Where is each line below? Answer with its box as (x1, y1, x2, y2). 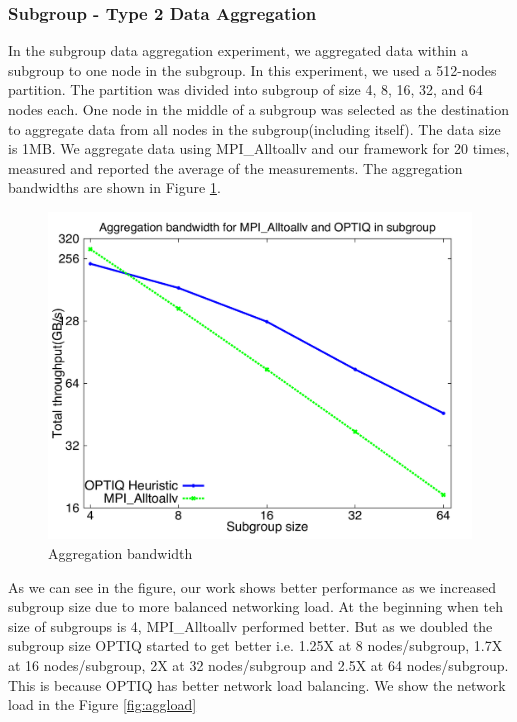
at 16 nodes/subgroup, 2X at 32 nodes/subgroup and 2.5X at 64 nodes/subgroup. (8, 655, 509, 676)
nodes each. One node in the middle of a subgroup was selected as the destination (8, 99, 509, 119)
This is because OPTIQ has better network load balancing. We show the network (8, 674, 506, 695)
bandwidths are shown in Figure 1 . (8, 177, 221, 198)
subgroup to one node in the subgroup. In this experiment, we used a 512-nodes (8, 59, 497, 80)
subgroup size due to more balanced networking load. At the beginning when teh (8, 596, 503, 617)
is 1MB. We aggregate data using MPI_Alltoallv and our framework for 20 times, (8, 138, 510, 159)
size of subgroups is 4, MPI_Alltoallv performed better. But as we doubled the (8, 615, 493, 636)
